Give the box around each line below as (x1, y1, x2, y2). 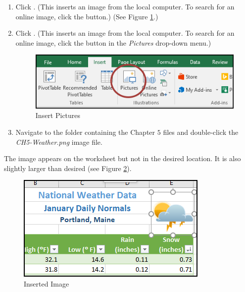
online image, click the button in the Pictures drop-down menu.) (15, 37, 211, 48)
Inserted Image (24, 279, 69, 289)
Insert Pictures (35, 110, 81, 120)
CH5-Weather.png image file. (15, 136, 102, 147)
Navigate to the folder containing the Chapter (15, 127, 155, 137)
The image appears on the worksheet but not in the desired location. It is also (4, 153, 241, 164)
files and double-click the (163, 127, 239, 137)
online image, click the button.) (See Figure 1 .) (15, 11, 158, 21)
